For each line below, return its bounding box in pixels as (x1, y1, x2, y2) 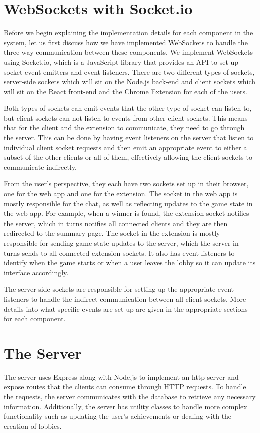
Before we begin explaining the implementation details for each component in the (4, 27, 253, 38)
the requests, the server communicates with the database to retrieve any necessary (4, 391, 256, 402)
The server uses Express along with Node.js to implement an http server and (4, 371, 239, 382)
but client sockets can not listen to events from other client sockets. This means (4, 112, 248, 123)
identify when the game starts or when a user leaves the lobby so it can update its (4, 257, 256, 268)
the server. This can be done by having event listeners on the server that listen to (4, 132, 254, 143)
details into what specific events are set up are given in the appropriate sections (4, 303, 248, 314)
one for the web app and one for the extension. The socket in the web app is (4, 188, 238, 199)
